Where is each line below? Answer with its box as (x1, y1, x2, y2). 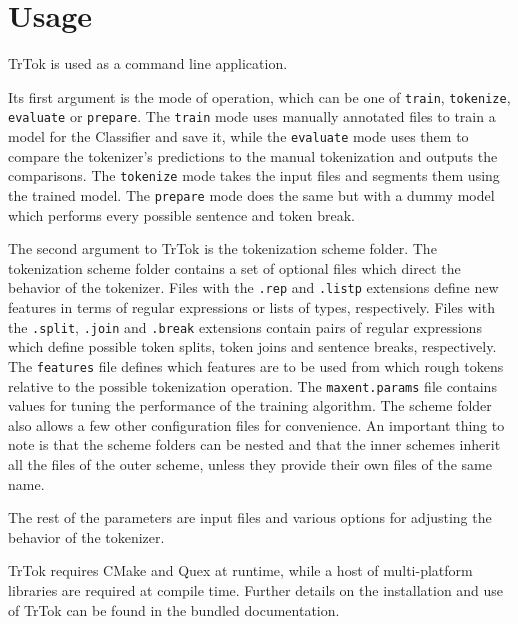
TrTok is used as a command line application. (8, 53, 288, 74)
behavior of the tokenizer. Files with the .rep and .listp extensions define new (8, 277, 499, 298)
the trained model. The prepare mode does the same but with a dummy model (8, 184, 495, 205)
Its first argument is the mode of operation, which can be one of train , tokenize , (8, 86, 511, 107)
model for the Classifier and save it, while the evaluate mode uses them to (8, 126, 469, 147)
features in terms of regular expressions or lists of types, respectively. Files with (8, 297, 495, 318)
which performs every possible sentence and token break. (8, 204, 355, 225)
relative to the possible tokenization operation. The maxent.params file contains (8, 375, 497, 396)
